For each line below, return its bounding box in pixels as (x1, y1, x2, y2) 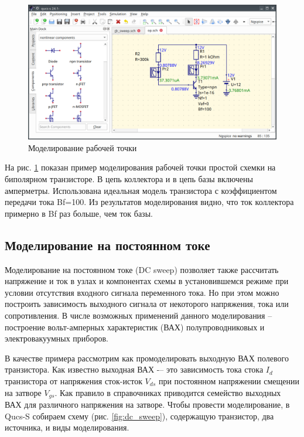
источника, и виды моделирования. (5, 421, 129, 433)
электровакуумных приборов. (5, 332, 108, 344)
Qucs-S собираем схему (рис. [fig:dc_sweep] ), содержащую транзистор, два (5, 409, 274, 422)
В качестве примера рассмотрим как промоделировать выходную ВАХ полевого (5, 351, 289, 364)
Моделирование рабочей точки (28, 141, 137, 153)
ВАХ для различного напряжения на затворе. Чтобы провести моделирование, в (5, 398, 290, 410)
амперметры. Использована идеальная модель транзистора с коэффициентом (5, 184, 277, 196)
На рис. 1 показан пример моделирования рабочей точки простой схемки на (5, 161, 276, 173)
